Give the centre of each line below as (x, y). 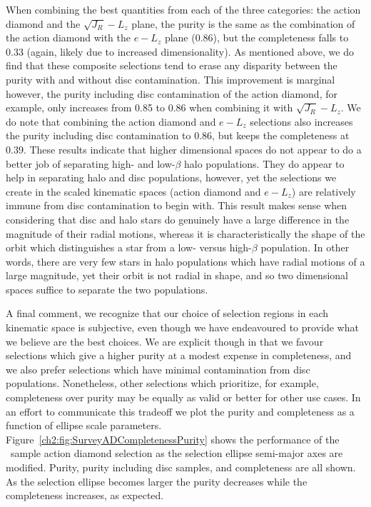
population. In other (305, 247)
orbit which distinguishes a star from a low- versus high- (129, 247)
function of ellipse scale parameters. (84, 425)
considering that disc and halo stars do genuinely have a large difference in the (178, 219)
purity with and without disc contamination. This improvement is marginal (171, 79)
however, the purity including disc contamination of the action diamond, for (172, 93)
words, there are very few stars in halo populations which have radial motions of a (185, 261)
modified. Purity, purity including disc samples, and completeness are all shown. (181, 467)
